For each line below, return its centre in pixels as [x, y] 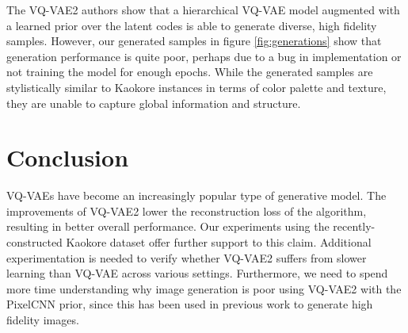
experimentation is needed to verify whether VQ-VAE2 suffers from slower [187, 257]
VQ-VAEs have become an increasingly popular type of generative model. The [196, 195]
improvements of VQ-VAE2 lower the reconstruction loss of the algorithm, [187, 211]
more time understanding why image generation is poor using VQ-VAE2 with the [204, 288]
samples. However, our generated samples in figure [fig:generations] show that [194, 41]
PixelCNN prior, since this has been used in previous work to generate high [190, 304]
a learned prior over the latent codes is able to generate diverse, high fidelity [192, 25]
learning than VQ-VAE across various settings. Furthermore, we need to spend [197, 273]
